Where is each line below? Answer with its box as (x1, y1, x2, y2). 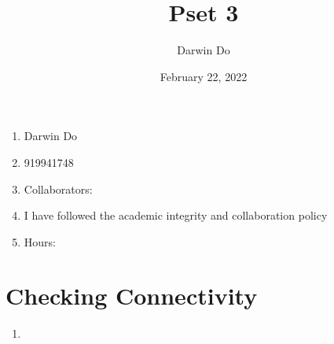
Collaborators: (24, 180, 93, 197)
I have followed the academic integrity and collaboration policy (24, 207, 328, 224)
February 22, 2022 (160, 68, 248, 84)
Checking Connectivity (6, 279, 258, 312)
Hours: (24, 233, 56, 250)
